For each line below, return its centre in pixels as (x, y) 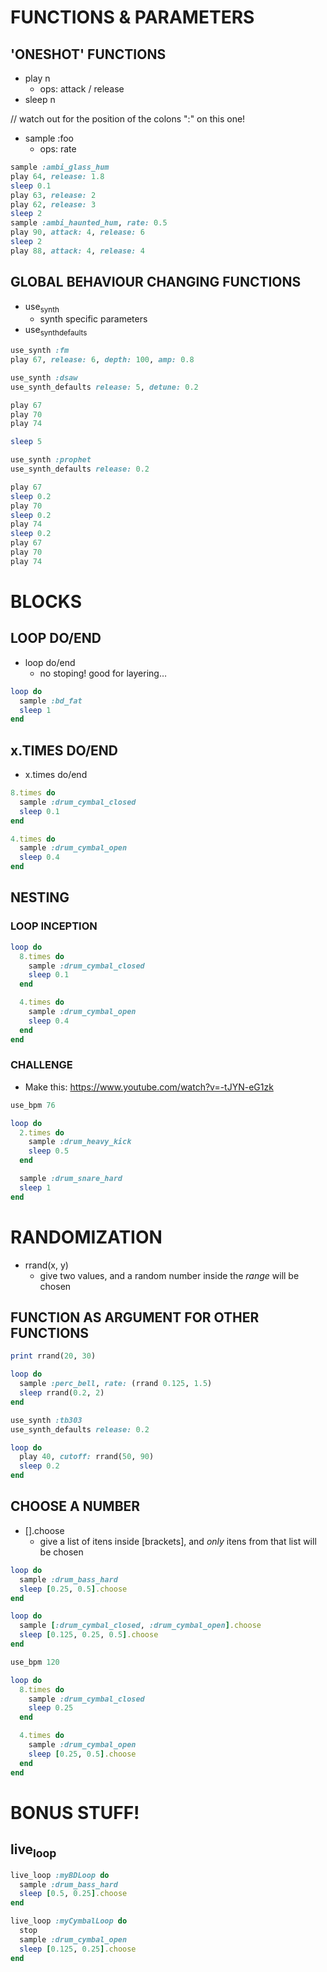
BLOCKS (46, 601)
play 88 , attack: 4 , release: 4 (77, 251)
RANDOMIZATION (86, 1237)
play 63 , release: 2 (53, 195)
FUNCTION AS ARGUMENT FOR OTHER (135, 1317)
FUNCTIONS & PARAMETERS (132, 17)
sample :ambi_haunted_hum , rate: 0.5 (89, 223)
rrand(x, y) (46, 1265)
